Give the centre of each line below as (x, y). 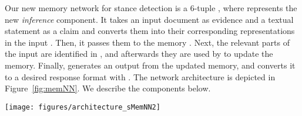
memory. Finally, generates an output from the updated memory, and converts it (150, 65)
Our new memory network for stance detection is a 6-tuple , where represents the (151, 8)
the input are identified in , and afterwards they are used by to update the (139, 54)
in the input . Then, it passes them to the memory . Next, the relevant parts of (147, 42)
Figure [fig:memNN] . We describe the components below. (108, 88)
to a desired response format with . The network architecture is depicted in (140, 76)
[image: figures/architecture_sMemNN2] (83, 107)
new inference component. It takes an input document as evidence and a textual (149, 19)
